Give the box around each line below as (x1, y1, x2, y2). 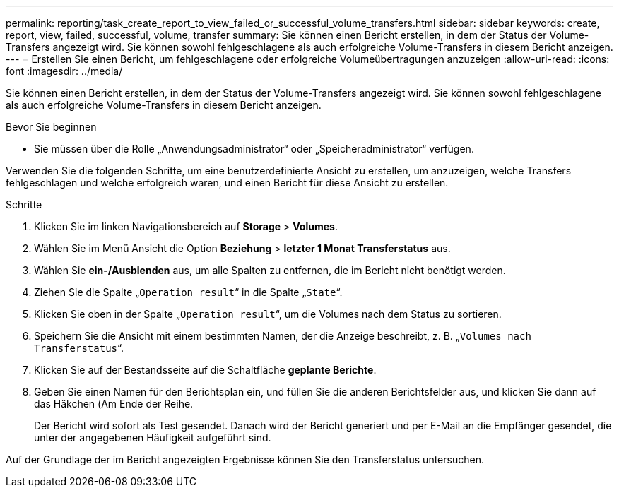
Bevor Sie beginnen (6, 121, 97, 133)
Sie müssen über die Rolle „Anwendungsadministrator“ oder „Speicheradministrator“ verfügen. (34, 143, 474, 155)
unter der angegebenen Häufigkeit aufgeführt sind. (34, 432, 271, 444)
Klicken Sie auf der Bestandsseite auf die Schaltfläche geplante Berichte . (34, 364, 377, 376)
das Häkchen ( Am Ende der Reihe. (34, 398, 194, 410)
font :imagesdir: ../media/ (6, 65, 123, 77)
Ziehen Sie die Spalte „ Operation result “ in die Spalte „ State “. (34, 286, 343, 298)
